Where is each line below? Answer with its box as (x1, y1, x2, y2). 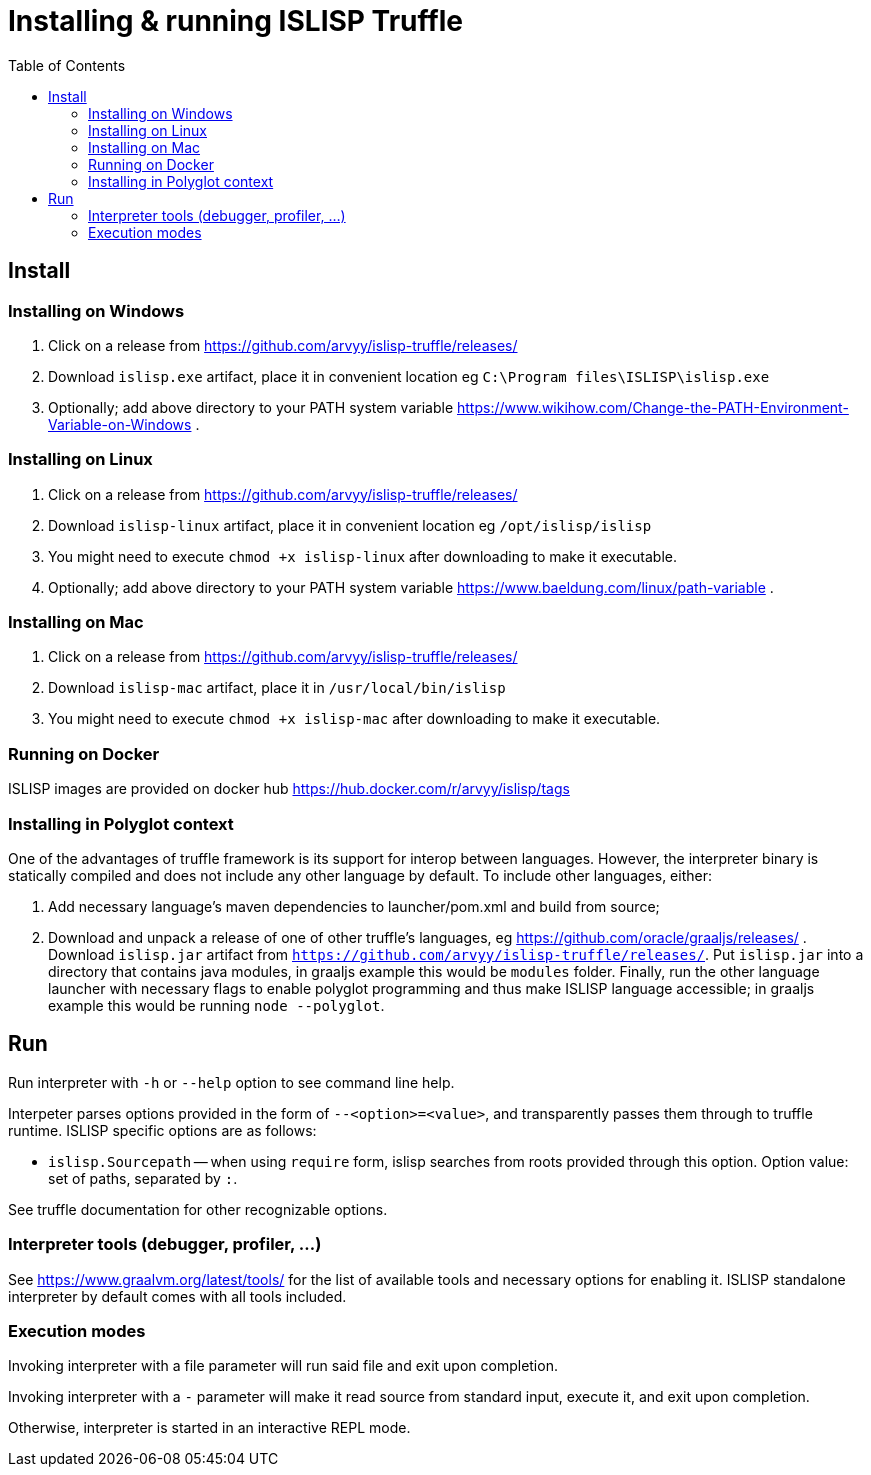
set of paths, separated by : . (48, 1169, 238, 1187)
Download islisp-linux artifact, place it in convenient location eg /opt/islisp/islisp (48, 516, 652, 534)
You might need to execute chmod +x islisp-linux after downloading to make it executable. (48, 547, 677, 565)
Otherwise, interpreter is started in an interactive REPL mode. (8, 1419, 411, 1437)
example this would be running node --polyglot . (48, 996, 385, 1014)
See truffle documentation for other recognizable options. (8, 1200, 388, 1218)
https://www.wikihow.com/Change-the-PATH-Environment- (457, 398, 849, 416)
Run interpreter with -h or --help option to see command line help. (8, 1073, 455, 1091)
